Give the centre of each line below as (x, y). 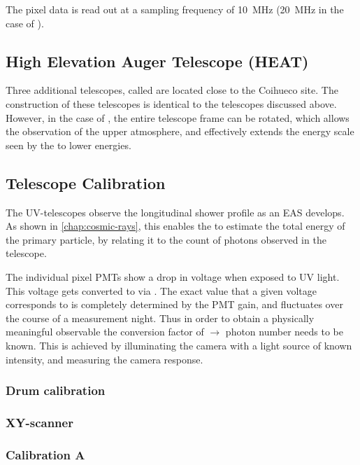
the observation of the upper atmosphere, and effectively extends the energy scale (180, 131)
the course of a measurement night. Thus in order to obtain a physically (160, 318)
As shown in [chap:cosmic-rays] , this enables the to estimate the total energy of (175, 226)
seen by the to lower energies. (69, 145)
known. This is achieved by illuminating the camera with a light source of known (179, 345)
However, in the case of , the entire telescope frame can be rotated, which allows (178, 117)
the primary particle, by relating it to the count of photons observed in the (166, 239)
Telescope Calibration (86, 182)
